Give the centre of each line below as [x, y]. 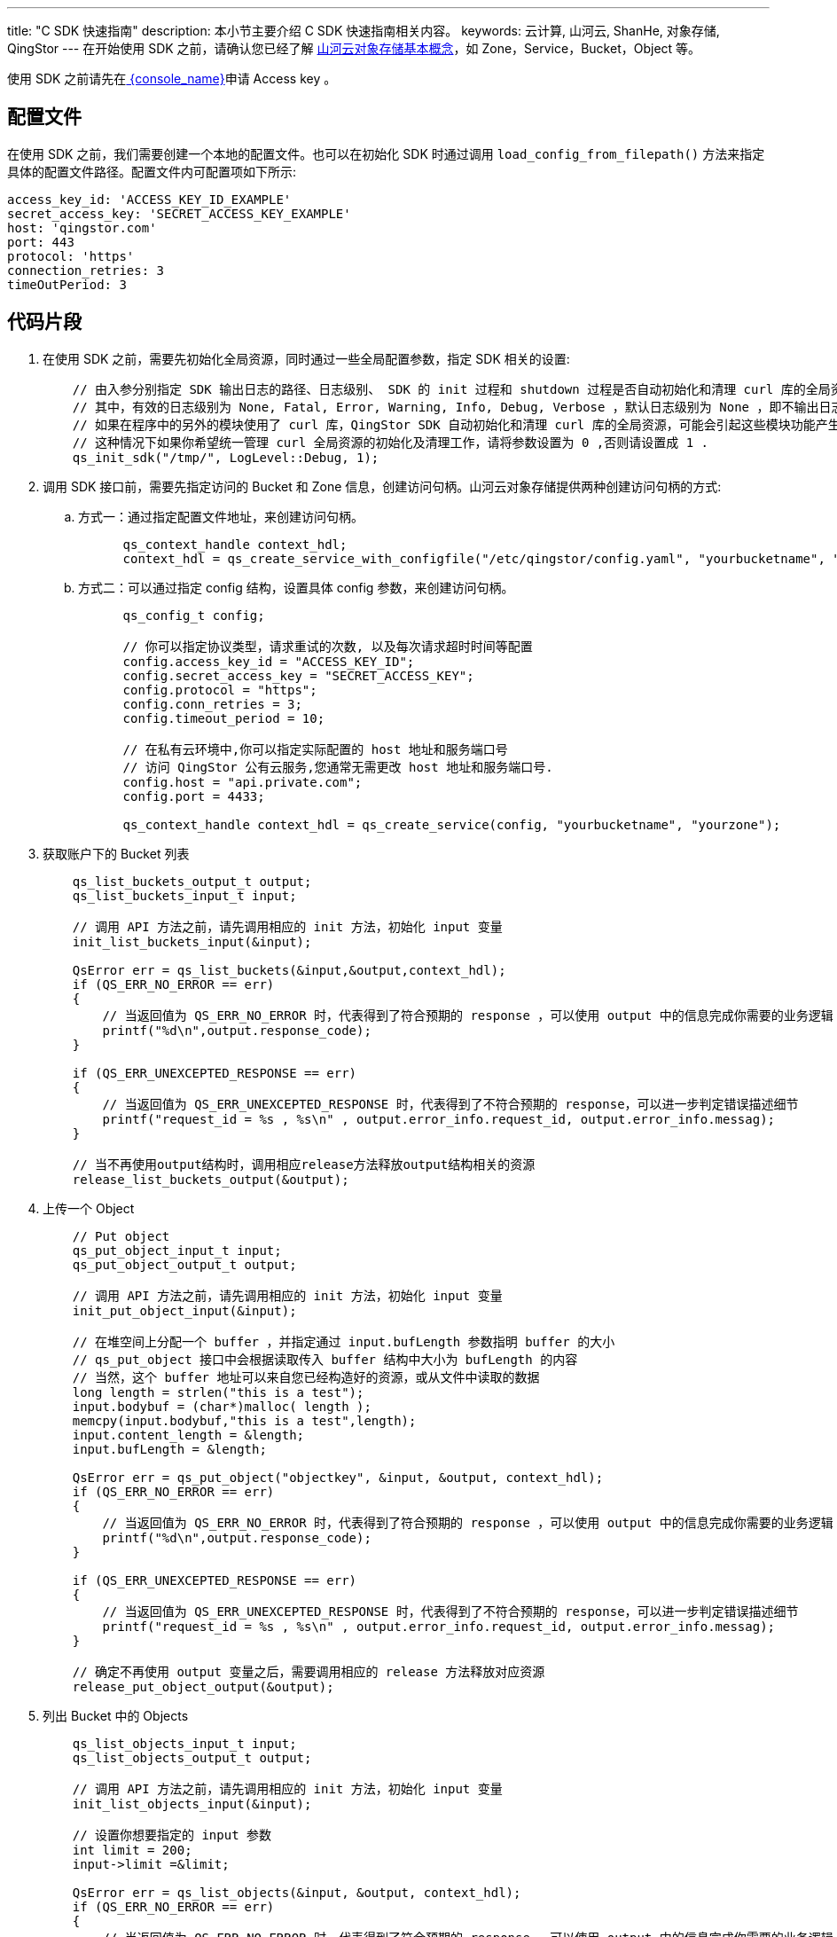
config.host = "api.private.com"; [242, 782]
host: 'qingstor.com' [82, 227]
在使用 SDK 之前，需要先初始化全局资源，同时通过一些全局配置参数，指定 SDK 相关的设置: [306, 358]
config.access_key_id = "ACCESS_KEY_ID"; [269, 661]
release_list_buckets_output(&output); [211, 1179]
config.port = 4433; [194, 796]
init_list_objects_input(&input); [192, 1804]
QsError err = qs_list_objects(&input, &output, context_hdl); [297, 1892]
